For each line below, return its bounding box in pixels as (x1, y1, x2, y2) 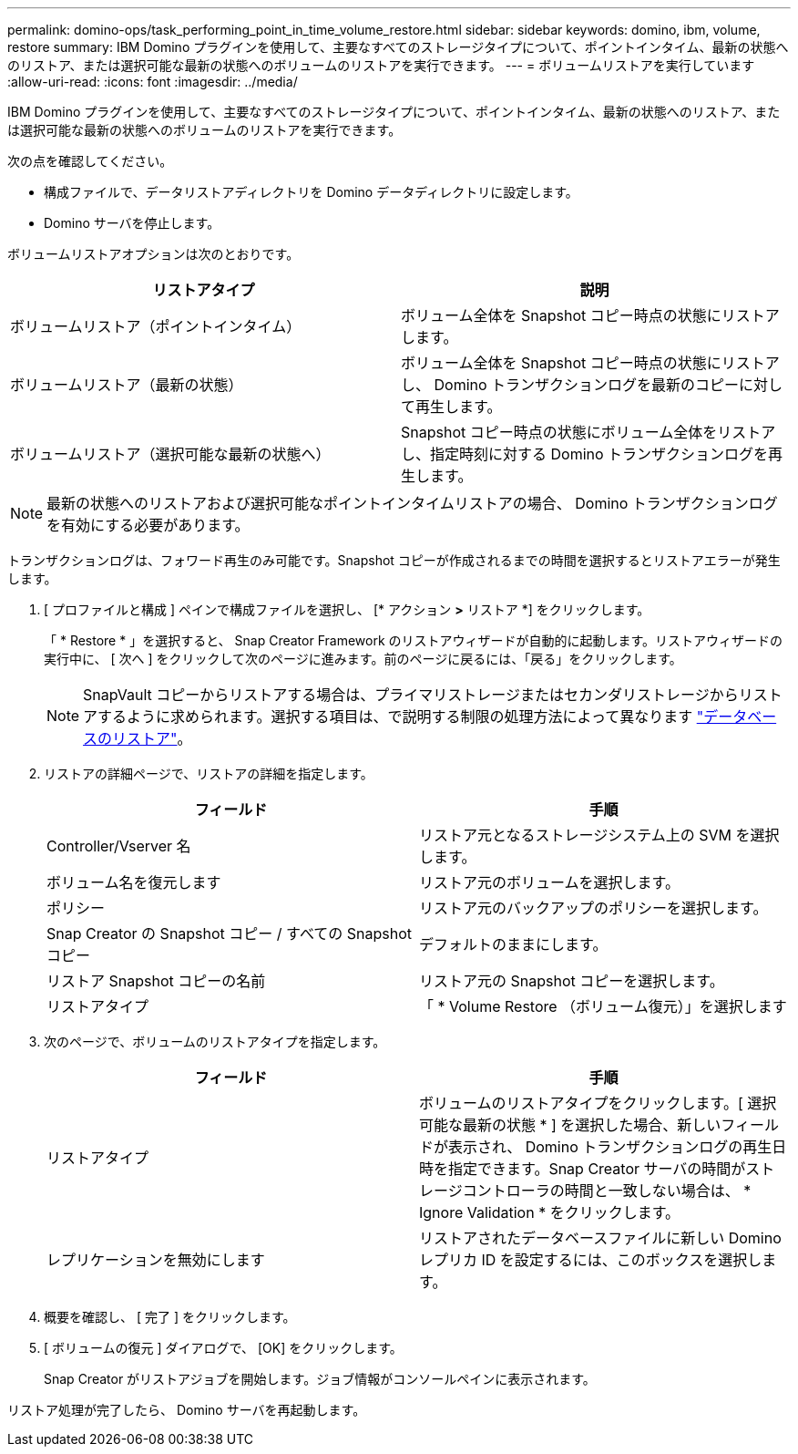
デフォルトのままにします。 (419, 935, 608, 954)
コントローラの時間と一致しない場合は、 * (462, 1181, 752, 1200)
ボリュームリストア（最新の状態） (10, 376, 243, 394)
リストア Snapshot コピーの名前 (46, 972, 266, 990)
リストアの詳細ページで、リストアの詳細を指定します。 (44, 766, 373, 781)
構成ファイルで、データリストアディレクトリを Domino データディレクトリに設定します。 (44, 184, 578, 200)
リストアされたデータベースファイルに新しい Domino (419, 1229, 782, 1247)
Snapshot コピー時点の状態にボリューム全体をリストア (401, 423, 776, 441)
